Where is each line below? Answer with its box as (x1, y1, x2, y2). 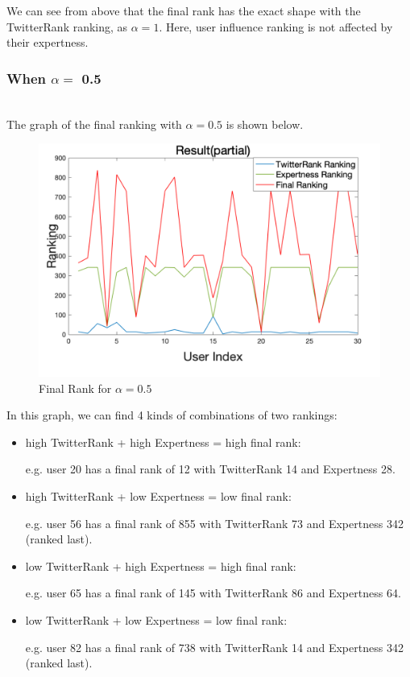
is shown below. (226, 115, 304, 132)
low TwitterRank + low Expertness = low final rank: (25, 611, 288, 628)
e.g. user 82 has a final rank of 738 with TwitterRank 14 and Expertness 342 (25, 638, 404, 655)
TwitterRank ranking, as (6, 18, 128, 35)
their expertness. (6, 34, 89, 51)
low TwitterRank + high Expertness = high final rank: (25, 557, 296, 574)
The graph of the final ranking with (6, 115, 182, 132)
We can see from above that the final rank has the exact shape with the (6, 2, 361, 19)
